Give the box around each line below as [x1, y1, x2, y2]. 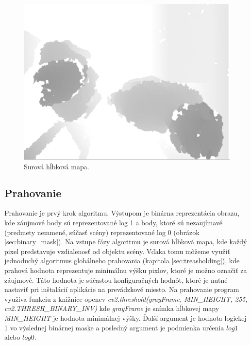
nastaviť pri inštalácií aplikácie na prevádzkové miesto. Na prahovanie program [4, 284, 239, 294]
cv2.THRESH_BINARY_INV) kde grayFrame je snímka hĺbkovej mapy [4, 303, 219, 313]
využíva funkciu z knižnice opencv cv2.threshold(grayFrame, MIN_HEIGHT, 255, [4, 293, 248, 304]
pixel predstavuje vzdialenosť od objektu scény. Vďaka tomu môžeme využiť [4, 246, 230, 256]
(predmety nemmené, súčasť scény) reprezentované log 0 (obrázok [4, 227, 200, 237]
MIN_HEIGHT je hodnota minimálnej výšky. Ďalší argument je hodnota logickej [4, 312, 247, 323]
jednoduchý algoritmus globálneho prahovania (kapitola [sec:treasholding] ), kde [4, 255, 240, 266]
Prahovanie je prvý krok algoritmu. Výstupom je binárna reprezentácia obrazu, [4, 208, 240, 218]
